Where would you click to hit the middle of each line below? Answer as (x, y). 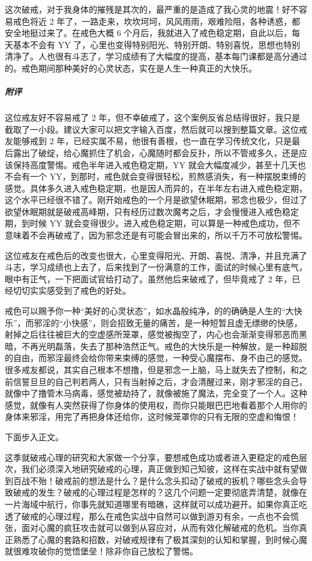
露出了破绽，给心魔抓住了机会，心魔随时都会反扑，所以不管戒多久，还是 (156, 152)
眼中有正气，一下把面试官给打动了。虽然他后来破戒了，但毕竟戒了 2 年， (148, 278)
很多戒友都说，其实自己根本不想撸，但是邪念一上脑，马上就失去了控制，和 (152, 369)
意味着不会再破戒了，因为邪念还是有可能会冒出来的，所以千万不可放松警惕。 (156, 235)
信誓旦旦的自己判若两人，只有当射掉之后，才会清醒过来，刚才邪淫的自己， (160, 381)
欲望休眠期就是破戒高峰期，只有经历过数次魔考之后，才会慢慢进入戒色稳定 (152, 211)
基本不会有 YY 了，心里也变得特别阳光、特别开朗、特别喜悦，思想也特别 (157, 44)
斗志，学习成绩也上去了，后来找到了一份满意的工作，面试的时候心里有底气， (156, 267)
